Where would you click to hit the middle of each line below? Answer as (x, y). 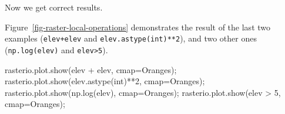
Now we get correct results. (54, 7)
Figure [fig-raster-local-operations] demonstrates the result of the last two (138, 27)
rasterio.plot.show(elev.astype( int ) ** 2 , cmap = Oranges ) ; (105, 81)
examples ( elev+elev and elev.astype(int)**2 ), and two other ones (131, 38)
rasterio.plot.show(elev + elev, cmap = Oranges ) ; (91, 69)
